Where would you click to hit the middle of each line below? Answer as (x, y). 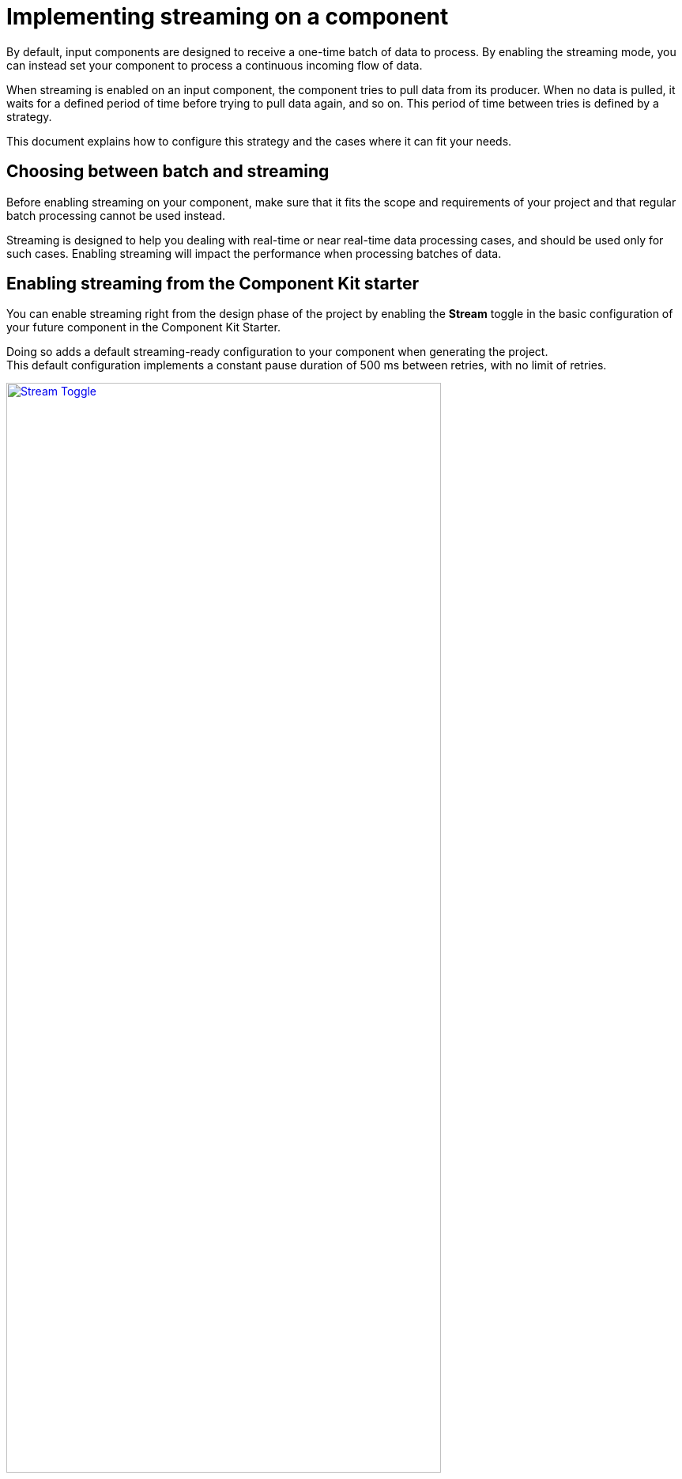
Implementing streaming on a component (228, 17)
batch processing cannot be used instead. (116, 215)
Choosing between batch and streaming (168, 172)
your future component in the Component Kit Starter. (143, 327)
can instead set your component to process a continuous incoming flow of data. (215, 65)
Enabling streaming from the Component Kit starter (213, 284)
